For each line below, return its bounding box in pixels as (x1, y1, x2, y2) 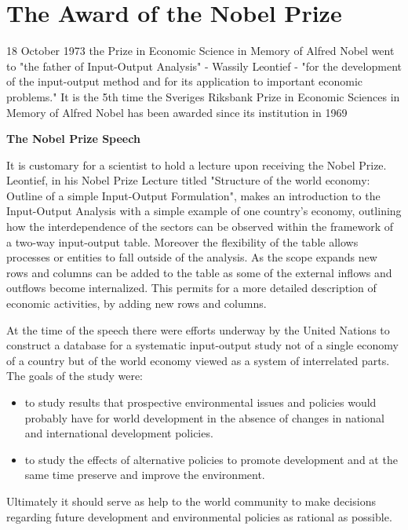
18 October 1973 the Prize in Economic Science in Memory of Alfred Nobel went (6, 42, 395, 59)
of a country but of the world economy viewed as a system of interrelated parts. (6, 352, 390, 368)
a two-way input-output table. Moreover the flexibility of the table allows (6, 233, 359, 250)
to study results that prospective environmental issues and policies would (24, 394, 377, 410)
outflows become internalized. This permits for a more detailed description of (6, 280, 377, 296)
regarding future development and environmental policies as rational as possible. (6, 508, 392, 525)
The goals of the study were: (6, 367, 144, 384)
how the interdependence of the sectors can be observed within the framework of (6, 218, 394, 235)
